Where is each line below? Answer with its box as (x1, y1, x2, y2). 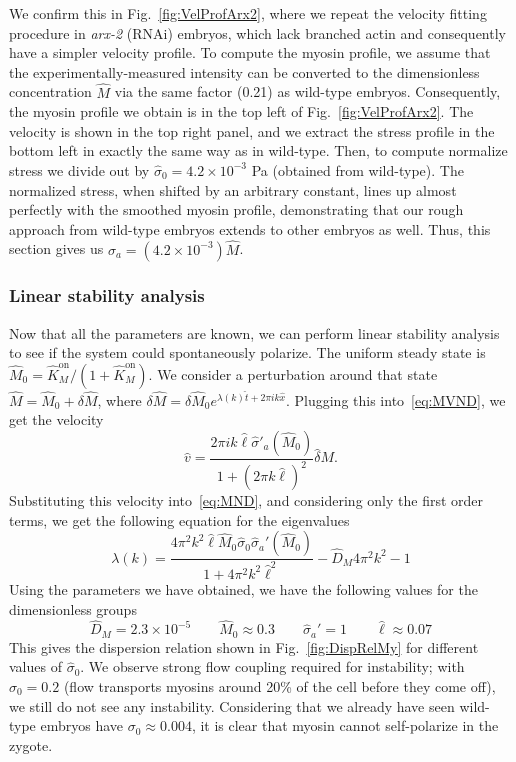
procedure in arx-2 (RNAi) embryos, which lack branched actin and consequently (9, 22, 506, 43)
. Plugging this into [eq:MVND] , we (285, 389, 506, 410)
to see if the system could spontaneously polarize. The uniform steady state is (9, 342, 486, 363)
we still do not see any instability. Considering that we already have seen (9, 695, 455, 716)
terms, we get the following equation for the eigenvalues (9, 509, 350, 530)
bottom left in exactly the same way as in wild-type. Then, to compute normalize (9, 140, 508, 161)
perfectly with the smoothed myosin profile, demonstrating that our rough (9, 199, 464, 220)
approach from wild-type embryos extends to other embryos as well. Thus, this (9, 218, 491, 239)
